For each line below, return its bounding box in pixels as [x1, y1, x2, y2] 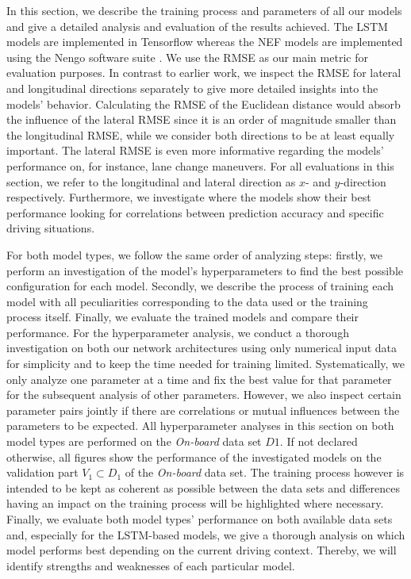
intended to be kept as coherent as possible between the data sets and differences [6, 479, 400, 496]
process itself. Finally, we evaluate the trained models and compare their [6, 309, 359, 325]
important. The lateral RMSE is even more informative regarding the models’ [6, 142, 384, 159]
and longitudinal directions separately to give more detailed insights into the [6, 79, 378, 96]
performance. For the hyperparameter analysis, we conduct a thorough [6, 324, 349, 340]
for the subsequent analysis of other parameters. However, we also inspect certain [6, 386, 401, 403]
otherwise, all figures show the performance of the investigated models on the [6, 448, 382, 465]
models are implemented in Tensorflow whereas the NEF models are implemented [6, 33, 403, 50]
